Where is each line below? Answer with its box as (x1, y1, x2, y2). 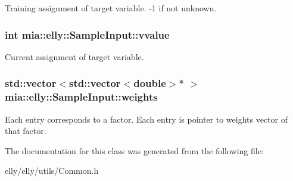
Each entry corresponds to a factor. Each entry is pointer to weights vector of (5, 113, 288, 125)
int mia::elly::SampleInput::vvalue (5, 27, 170, 42)
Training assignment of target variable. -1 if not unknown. (5, 2, 217, 14)
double (133, 76, 166, 90)
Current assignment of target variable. (5, 50, 144, 63)
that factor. (5, 124, 46, 137)
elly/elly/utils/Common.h (5, 164, 99, 177)
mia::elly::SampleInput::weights (5, 89, 158, 104)
